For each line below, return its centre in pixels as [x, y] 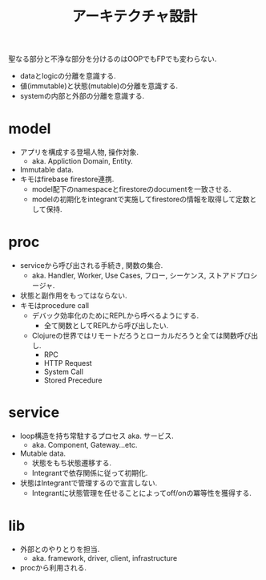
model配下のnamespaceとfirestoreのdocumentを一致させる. [131, 189]
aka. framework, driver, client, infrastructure [105, 558]
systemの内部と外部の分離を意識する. [82, 96]
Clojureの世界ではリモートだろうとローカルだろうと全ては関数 [135, 336]
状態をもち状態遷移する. [72, 463]
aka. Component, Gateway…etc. [85, 445]
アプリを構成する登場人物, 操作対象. [79, 152]
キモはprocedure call [54, 306]
